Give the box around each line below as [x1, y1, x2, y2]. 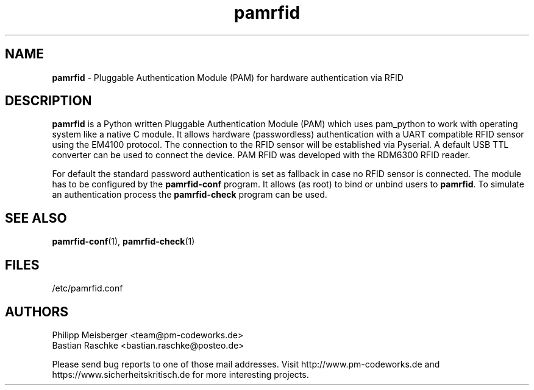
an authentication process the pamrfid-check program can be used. [52, 189, 327, 200]
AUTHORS [5, 304, 69, 319]
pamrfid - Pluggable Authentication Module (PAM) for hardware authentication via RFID [52, 72, 404, 83]
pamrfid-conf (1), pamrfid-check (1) [52, 236, 195, 247]
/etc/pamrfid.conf [52, 283, 123, 294]
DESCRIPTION [5, 93, 92, 109]
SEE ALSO [5, 210, 67, 226]
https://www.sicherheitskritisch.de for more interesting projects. [52, 369, 309, 380]
